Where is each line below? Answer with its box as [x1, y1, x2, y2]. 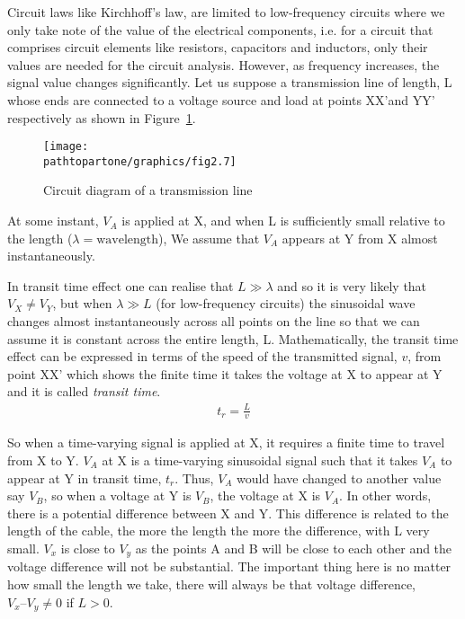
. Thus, [174, 468, 214, 487]
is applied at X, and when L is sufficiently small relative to [121, 211, 445, 230]
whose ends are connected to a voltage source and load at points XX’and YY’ [7, 90, 435, 109]
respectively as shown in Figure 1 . [7, 108, 196, 127]
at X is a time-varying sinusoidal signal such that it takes [102, 450, 418, 469]
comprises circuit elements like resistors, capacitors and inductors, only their [7, 38, 428, 57]
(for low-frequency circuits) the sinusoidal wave [156, 294, 416, 313]
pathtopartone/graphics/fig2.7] [43, 155, 237, 168]
